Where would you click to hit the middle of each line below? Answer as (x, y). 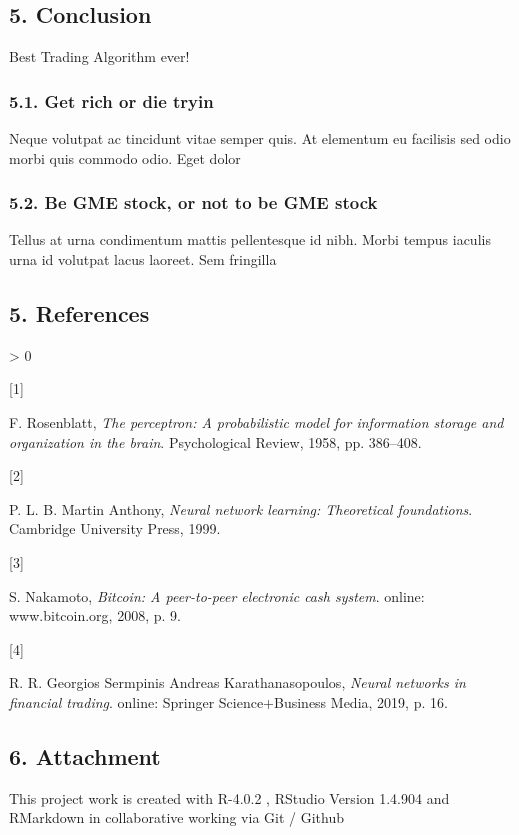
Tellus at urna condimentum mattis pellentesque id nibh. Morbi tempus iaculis (250, 239)
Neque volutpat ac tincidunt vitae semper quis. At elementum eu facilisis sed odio (260, 138)
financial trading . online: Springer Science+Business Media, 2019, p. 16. (228, 701)
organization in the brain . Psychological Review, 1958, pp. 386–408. (215, 441)
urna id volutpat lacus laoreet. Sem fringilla (143, 259)
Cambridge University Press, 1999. (115, 528)
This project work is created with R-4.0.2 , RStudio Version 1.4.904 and (229, 797)
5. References (79, 313)
